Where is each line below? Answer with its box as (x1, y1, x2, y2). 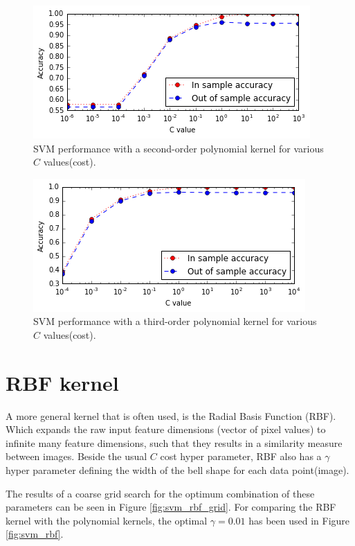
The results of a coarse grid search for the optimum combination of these (6, 486, 315, 500)
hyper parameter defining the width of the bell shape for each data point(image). (6, 463, 349, 477)
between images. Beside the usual (6, 449, 147, 464)
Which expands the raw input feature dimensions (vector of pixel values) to (6, 422, 326, 437)
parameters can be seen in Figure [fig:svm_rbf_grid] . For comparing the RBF (6, 500, 336, 514)
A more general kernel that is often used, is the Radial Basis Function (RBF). (6, 408, 336, 423)
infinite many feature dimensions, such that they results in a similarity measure (6, 435, 343, 450)
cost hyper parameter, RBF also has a (160, 449, 322, 464)
